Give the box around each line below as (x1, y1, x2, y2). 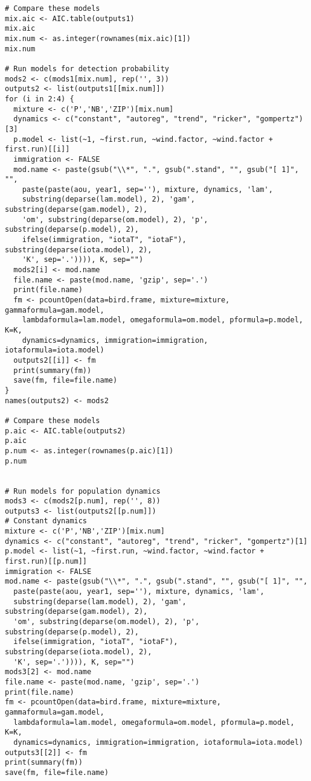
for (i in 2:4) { (5, 94, 74, 103)
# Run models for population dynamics (5, 486, 161, 496)
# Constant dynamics (5, 517, 88, 526)
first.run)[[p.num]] (5, 557, 88, 566)
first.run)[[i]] (5, 145, 70, 154)
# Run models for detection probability (5, 64, 170, 73)
